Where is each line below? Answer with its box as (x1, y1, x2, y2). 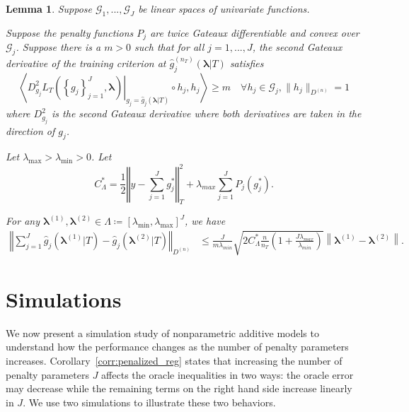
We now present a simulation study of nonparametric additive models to (6, 325, 319, 340)
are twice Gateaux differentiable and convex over (150, 25, 359, 40)
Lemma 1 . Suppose (6, 1, 93, 16)
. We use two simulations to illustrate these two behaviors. (23, 394, 276, 409)
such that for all (134, 40, 204, 54)
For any (6, 213, 40, 228)
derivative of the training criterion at (6, 55, 166, 70)
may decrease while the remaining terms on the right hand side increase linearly (6, 381, 352, 396)
